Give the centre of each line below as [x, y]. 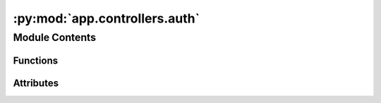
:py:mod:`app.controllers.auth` [107, 18]
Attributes [36, 83]
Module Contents [55, 37]
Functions [36, 60]
